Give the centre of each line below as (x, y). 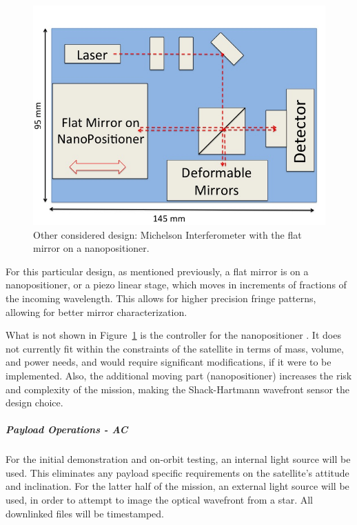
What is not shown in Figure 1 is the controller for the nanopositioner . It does (173, 335)
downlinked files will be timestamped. (85, 513)
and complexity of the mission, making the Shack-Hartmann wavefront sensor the (177, 389)
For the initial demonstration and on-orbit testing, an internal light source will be (178, 459)
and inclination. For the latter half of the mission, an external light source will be (177, 486)
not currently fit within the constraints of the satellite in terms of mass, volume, (175, 348)
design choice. (34, 403)
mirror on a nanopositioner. (91, 248)
